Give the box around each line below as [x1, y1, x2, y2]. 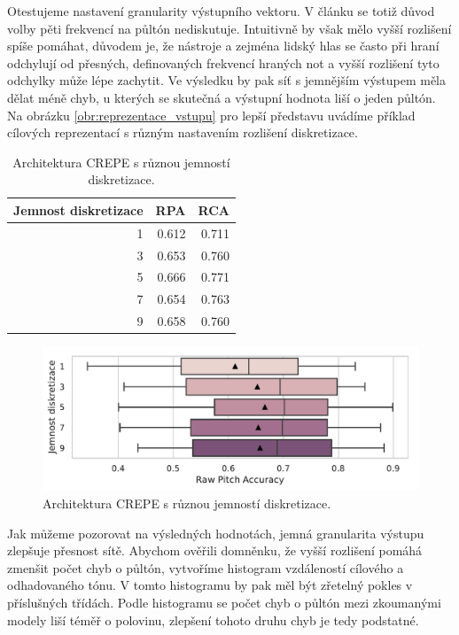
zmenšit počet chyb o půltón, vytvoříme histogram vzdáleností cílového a [7, 558, 404, 577]
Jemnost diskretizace [13, 200, 144, 219]
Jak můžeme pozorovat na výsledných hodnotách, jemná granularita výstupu [7, 523, 424, 542]
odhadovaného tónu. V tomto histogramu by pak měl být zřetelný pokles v [7, 576, 413, 594]
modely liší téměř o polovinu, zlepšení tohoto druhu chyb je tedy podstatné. [7, 610, 419, 629]
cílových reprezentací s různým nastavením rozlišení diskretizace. [7, 123, 358, 142]
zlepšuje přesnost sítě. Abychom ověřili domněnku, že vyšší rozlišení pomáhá [7, 541, 423, 560]
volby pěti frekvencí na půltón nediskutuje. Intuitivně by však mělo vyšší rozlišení [7, 19, 452, 37]
